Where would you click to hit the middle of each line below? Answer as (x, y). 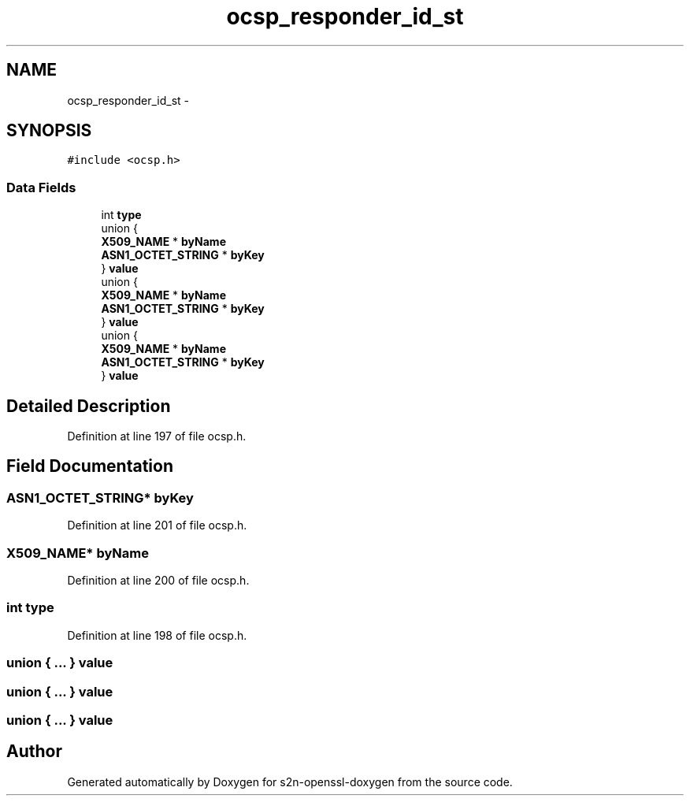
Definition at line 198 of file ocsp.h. (157, 635)
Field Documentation (90, 466)
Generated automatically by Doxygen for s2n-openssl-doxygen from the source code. (290, 782)
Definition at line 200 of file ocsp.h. (158, 580)
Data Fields (41, 187)
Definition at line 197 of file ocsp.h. (157, 436)
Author (34, 752)
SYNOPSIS (49, 131)
